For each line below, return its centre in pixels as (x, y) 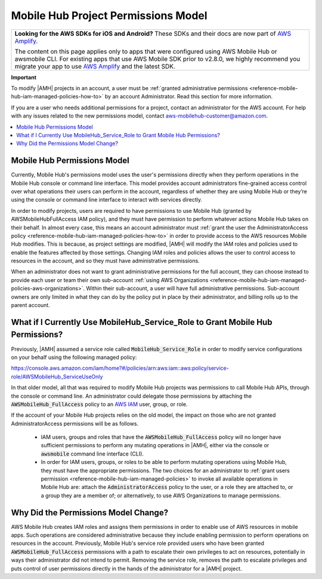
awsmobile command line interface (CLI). (92, 454)
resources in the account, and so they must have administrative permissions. (105, 261)
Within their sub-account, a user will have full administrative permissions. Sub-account (193, 289)
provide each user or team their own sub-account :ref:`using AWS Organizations (110, 280)
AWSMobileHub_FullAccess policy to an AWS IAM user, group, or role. (99, 404)
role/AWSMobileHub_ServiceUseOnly (57, 376)
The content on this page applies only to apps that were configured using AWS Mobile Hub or (146, 51)
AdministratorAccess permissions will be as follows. (75, 423)
